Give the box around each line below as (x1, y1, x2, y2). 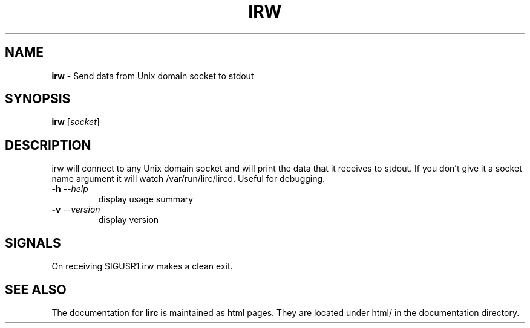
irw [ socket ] (51, 117, 100, 127)
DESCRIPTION (5, 137, 91, 153)
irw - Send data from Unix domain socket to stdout (51, 70, 254, 81)
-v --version (51, 204, 100, 215)
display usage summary (98, 194, 194, 205)
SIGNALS (5, 235, 61, 251)
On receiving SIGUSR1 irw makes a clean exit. (51, 261, 233, 272)
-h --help (51, 184, 88, 195)
